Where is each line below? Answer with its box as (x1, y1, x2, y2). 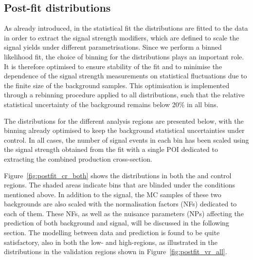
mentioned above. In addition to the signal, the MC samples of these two (4, 189, 221, 199)
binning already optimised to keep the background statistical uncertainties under (4, 125, 245, 135)
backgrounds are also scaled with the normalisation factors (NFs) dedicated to (4, 199, 237, 209)
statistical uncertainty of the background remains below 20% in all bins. (4, 99, 218, 109)
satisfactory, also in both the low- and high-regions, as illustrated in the (4, 237, 217, 247)
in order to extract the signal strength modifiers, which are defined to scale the (4, 32, 239, 42)
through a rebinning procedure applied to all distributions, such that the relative (4, 90, 245, 100)
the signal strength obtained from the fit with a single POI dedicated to (4, 144, 218, 154)
